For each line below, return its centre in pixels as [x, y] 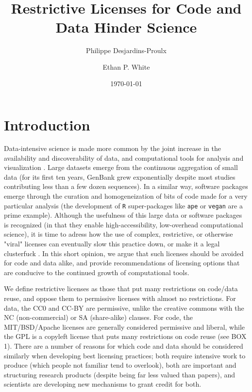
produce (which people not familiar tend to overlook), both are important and [120, 365]
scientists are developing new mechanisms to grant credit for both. [103, 384]
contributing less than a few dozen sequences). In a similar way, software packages [126, 186]
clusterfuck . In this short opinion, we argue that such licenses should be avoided [124, 253]
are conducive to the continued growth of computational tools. [97, 272]
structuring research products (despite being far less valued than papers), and [120, 374]
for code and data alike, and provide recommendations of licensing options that [122, 263]
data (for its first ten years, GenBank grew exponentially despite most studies [120, 177]
